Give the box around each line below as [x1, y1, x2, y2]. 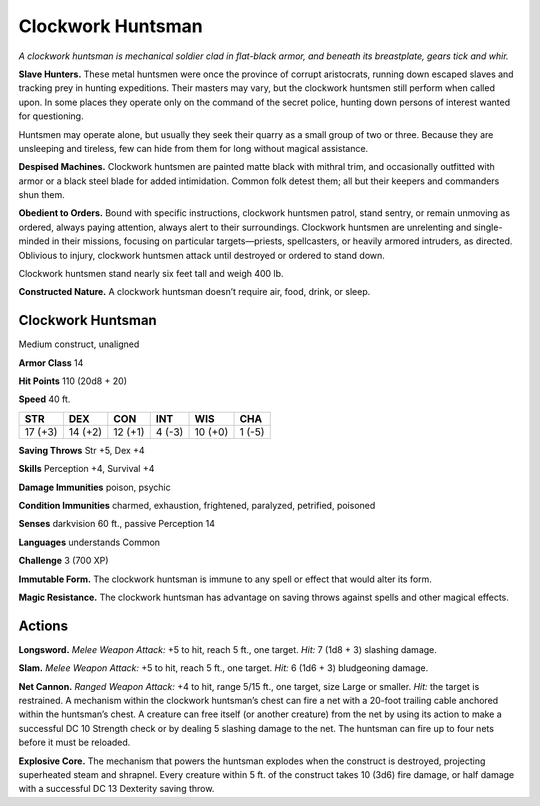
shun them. [18, 189, 65, 201]
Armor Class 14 [18, 356, 84, 369]
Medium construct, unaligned [18, 338, 140, 350]
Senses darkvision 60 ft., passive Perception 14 [18, 518, 215, 530]
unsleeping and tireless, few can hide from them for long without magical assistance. [18, 142, 369, 154]
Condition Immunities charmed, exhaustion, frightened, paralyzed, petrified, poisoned [18, 500, 376, 512]
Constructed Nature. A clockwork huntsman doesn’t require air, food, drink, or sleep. [18, 286, 371, 298]
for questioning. [18, 110, 84, 122]
